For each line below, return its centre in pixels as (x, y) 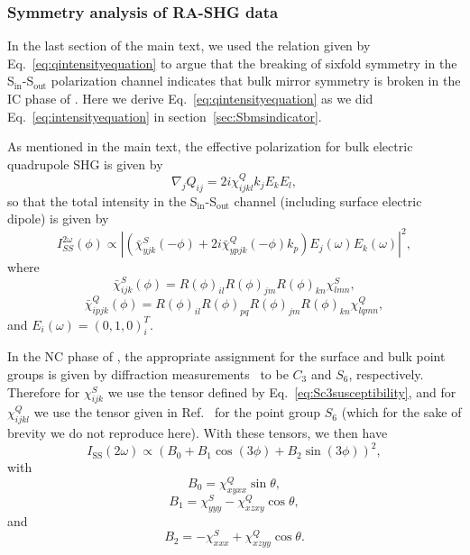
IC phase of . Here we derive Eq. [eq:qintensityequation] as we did (190, 98)
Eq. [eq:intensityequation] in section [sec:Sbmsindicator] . (165, 116)
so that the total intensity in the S (102, 200)
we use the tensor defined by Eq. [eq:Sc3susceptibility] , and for (282, 391)
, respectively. (386, 374)
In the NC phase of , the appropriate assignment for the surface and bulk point (226, 356)
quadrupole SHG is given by (85, 164)
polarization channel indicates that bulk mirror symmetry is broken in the (256, 81)
